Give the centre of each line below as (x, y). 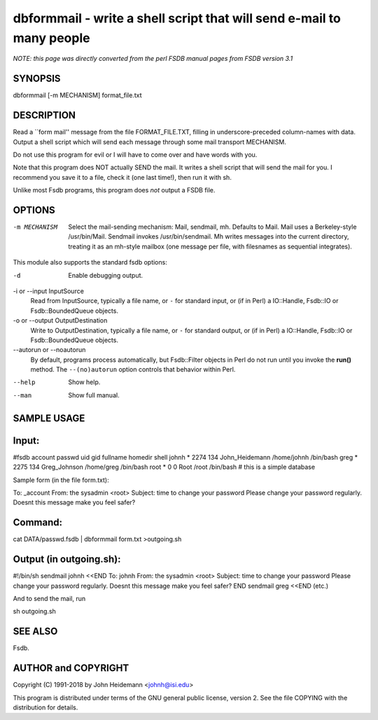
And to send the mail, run (49, 598)
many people (51, 38)
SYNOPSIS (37, 79)
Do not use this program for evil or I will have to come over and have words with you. (135, 155)
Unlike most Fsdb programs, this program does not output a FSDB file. (114, 190)
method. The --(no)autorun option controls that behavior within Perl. (133, 369)
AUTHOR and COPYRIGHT (71, 668)
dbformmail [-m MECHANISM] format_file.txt (77, 95)
